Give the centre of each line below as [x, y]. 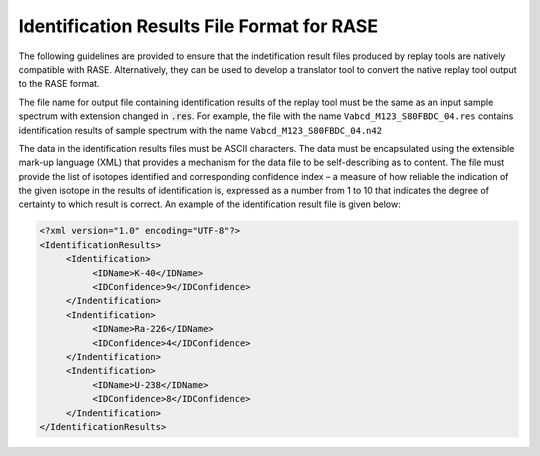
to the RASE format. [59, 84]
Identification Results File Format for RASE [198, 26]
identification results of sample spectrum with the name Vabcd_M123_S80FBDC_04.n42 [200, 130]
